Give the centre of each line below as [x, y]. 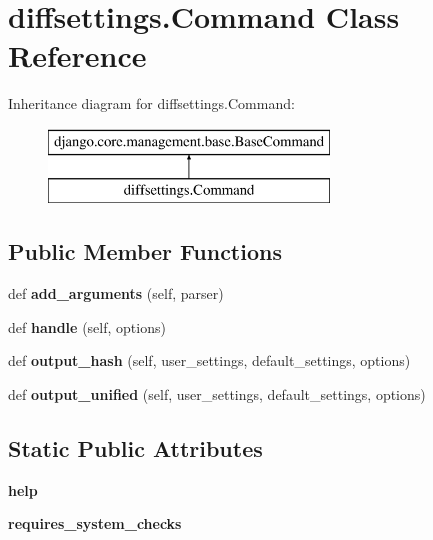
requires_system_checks [95, 523]
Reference [77, 55]
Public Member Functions [145, 251]
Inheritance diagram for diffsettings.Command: [151, 103]
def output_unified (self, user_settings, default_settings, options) [217, 394]
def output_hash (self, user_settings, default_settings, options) [209, 360]
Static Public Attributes [135, 448]
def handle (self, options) [87, 326]
